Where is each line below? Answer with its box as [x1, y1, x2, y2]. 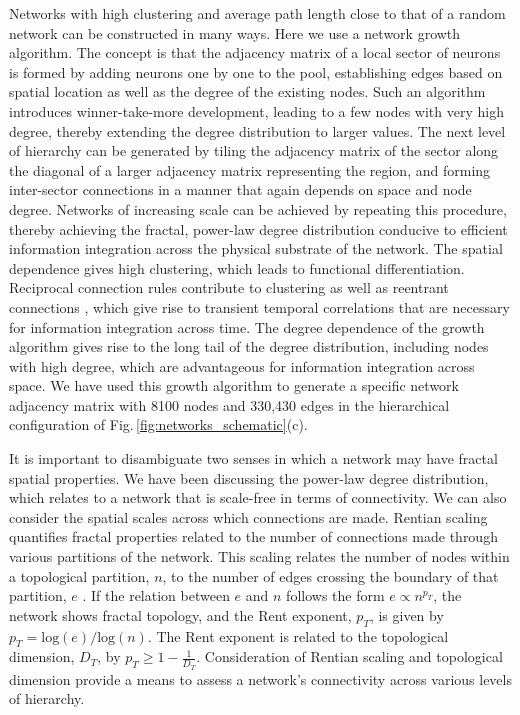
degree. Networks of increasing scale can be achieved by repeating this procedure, [9, 198, 507, 219]
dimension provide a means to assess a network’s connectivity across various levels [9, 668, 512, 689]
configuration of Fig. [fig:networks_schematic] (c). [9, 414, 308, 435]
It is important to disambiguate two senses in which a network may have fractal [9, 448, 498, 469]
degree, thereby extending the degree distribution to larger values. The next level [9, 120, 506, 141]
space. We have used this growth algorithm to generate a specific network [9, 375, 459, 396]
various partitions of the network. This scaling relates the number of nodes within [9, 546, 510, 567]
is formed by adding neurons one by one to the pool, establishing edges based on [9, 61, 503, 82]
